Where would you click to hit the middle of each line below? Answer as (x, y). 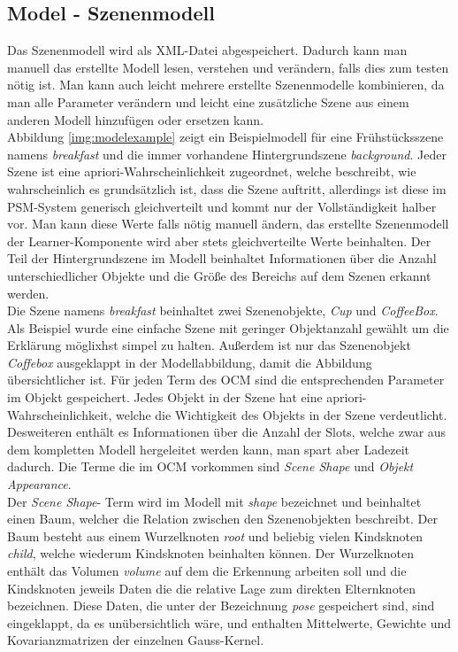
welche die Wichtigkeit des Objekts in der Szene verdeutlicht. (282, 414)
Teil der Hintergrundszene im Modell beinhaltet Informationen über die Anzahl (222, 258)
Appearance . (39, 484)
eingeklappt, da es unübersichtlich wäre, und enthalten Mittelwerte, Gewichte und (229, 622)
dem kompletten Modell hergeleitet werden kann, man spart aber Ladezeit (209, 449)
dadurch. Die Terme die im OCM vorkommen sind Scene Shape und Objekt (210, 466)
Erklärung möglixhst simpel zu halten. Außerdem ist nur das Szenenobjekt (209, 345)
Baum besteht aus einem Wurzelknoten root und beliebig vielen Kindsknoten (215, 536)
